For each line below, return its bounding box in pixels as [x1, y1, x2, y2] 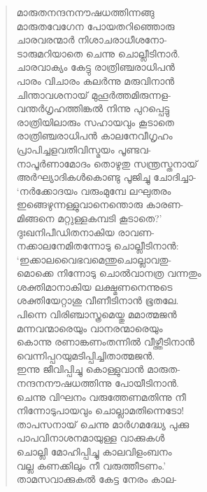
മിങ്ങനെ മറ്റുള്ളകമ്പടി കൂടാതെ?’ [16, 210, 162, 225]
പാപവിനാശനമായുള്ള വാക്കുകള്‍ [16, 430, 165, 445]
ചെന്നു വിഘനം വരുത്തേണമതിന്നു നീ [16, 389, 186, 404]
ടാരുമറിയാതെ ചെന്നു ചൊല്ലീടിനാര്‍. [16, 46, 180, 60]
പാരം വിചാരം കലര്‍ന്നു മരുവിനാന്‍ [16, 73, 175, 88]
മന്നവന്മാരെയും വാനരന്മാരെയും [16, 320, 163, 335]
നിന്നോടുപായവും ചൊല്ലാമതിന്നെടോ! [16, 403, 185, 418]
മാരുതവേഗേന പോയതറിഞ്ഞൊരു [16, 18, 175, 33]
